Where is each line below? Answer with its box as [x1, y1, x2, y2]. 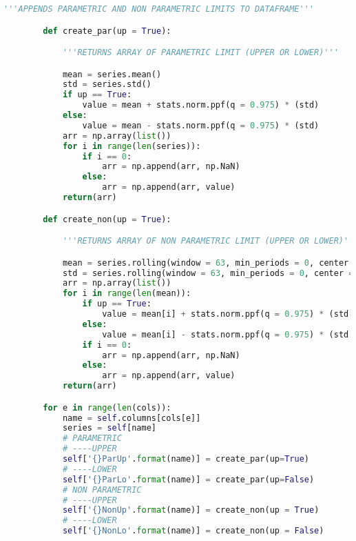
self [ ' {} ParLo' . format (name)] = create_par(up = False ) [62, 474, 315, 484]
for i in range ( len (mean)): [62, 288, 191, 299]
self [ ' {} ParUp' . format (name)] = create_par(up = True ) [62, 454, 309, 464]
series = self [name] [62, 423, 156, 433]
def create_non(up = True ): [43, 214, 171, 224]
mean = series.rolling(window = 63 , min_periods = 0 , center [62, 257, 349, 268]
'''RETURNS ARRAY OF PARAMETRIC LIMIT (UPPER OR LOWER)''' [62, 48, 339, 58]
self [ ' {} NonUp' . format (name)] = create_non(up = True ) [62, 505, 320, 515]
